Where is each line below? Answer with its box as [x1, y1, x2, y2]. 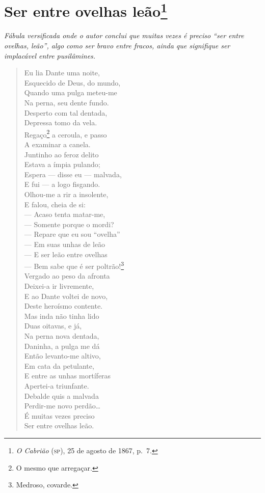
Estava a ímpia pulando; [24, 159, 100, 170]
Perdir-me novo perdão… [24, 400, 101, 411]
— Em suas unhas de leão [24, 238, 105, 249]
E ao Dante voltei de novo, [24, 290, 108, 301]
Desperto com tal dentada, [24, 107, 108, 118]
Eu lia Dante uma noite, [24, 67, 100, 78]
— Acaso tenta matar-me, [24, 209, 105, 220]
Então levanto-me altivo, [24, 350, 101, 361]
